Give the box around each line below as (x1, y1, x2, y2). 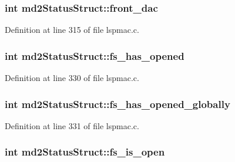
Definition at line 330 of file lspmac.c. (5, 72, 139, 84)
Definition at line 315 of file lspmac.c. (5, 23, 139, 36)
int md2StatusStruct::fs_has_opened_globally (5, 96, 230, 111)
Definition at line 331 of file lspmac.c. (5, 119, 139, 131)
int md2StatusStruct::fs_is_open (5, 144, 165, 159)
